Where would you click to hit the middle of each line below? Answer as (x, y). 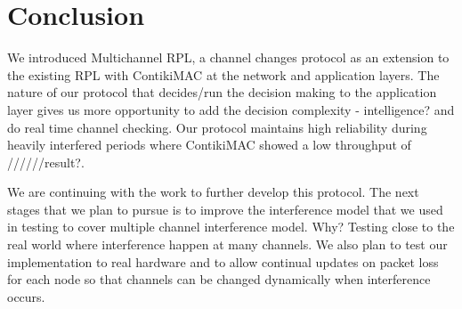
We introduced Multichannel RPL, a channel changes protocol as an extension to (228, 57)
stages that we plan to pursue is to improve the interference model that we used (225, 209)
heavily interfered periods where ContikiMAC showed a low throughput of (209, 145)
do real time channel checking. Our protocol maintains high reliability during (217, 127)
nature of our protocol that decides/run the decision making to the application (222, 92)
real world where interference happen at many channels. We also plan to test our (227, 244)
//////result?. (46, 162)
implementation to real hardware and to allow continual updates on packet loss (223, 261)
